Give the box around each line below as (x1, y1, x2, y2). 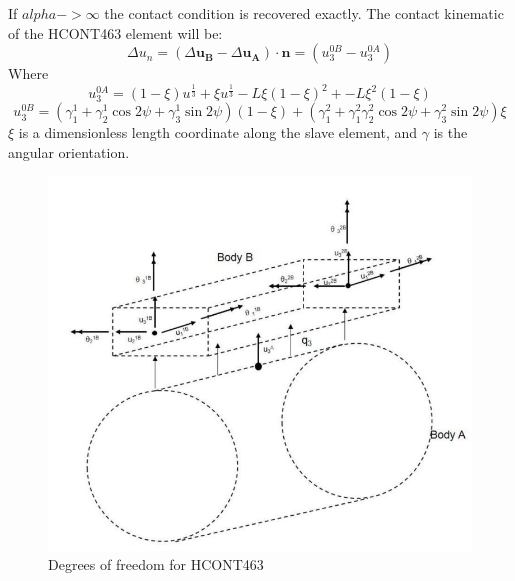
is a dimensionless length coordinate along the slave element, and (18, 122, 418, 143)
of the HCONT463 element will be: (8, 22, 223, 43)
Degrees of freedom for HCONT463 (48, 554, 264, 575)
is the (433, 122, 468, 143)
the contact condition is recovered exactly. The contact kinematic (104, 3, 504, 23)
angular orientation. (8, 142, 130, 163)
